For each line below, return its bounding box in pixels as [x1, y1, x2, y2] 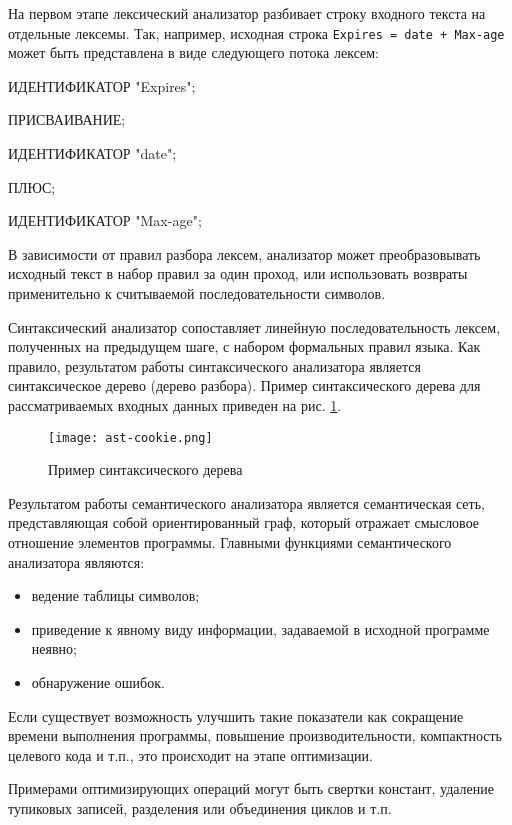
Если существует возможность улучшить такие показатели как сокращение [8, 705, 464, 726]
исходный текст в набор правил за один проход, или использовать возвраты [8, 263, 468, 284]
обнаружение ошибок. [31, 671, 165, 692]
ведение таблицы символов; [31, 585, 200, 606]
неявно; [31, 638, 77, 659]
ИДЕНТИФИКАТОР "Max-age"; [8, 210, 202, 231]
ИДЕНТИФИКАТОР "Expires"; [8, 75, 196, 96]
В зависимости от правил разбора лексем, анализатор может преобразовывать [8, 243, 481, 264]
